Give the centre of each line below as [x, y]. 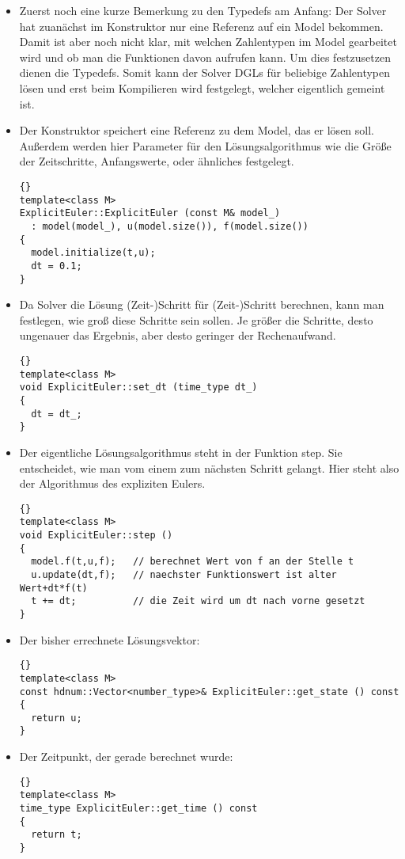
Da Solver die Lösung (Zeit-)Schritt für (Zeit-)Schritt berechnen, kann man [202, 304]
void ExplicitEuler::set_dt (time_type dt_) [138, 388]
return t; [57, 835]
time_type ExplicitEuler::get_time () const [138, 809]
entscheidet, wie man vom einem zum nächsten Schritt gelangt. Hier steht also [209, 468]
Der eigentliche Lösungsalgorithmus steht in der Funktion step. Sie [181, 452]
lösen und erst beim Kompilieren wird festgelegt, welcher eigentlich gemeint [202, 87]
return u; [57, 718]
